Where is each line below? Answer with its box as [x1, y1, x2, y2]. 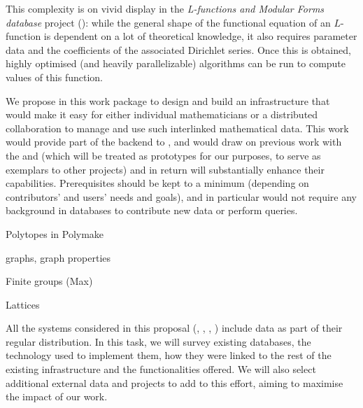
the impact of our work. [6, 389, 108, 404]
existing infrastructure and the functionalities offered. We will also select [6, 362, 316, 377]
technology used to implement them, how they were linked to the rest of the [6, 348, 332, 363]
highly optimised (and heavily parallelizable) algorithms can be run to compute [6, 56, 346, 71]
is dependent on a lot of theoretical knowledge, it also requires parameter [43, 29, 357, 43]
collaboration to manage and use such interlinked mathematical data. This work [6, 120, 349, 135]
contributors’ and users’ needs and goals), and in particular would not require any [6, 189, 357, 204]
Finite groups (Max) [6, 274, 93, 288]
